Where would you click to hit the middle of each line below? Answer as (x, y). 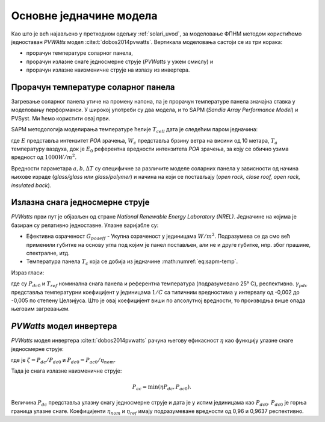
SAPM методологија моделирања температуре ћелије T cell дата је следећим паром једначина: (135, 130)
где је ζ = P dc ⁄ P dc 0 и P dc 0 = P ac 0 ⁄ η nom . (63, 361)
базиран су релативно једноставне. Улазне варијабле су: (85, 225)
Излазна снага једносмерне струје (80, 203)
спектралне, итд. (48, 253)
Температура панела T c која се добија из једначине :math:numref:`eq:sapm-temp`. (132, 262)
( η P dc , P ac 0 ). (175, 387)
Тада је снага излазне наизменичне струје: (67, 371)
